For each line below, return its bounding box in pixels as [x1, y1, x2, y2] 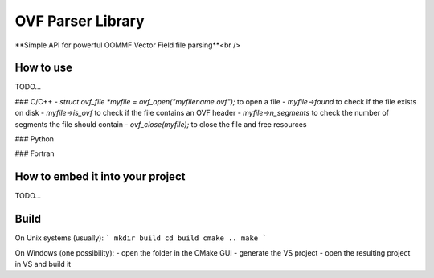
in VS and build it [14, 260, 72, 268]
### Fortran [14, 149, 55, 158]
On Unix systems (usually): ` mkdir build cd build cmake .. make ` [14, 233, 267, 243]
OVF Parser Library [14, 12, 145, 30]
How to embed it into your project [14, 170, 186, 184]
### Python [14, 134, 55, 144]
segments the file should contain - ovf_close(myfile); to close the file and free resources [14, 119, 307, 129]
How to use [14, 61, 72, 75]
